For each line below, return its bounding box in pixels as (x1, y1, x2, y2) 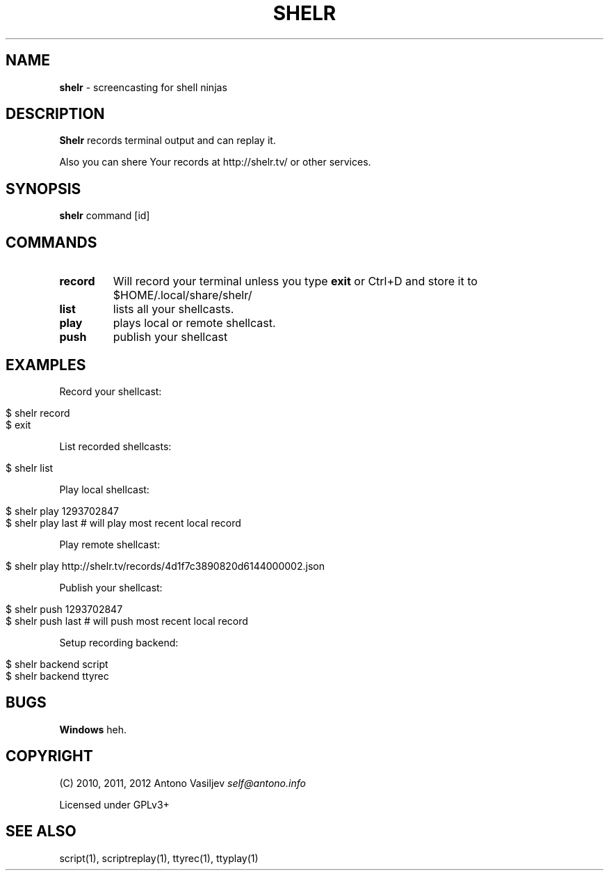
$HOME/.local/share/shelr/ (113, 288, 252, 303)
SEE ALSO (6, 822, 76, 841)
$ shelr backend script (6, 658, 108, 670)
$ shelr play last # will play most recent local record (6, 516, 241, 529)
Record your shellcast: (59, 385, 162, 397)
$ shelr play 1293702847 (6, 504, 120, 517)
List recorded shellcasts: (59, 440, 172, 452)
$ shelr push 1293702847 (6, 603, 123, 615)
